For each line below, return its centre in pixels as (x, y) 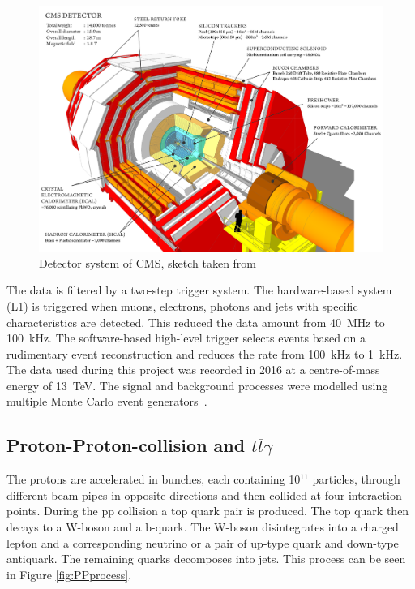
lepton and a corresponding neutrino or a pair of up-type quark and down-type (203, 542)
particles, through (356, 479)
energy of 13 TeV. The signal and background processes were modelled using (197, 385)
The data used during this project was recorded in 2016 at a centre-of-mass (193, 370)
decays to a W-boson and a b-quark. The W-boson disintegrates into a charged (203, 527)
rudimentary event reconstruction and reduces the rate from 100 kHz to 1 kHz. (205, 353)
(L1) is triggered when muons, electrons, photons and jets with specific (182, 305)
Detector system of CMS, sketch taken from (148, 262)
